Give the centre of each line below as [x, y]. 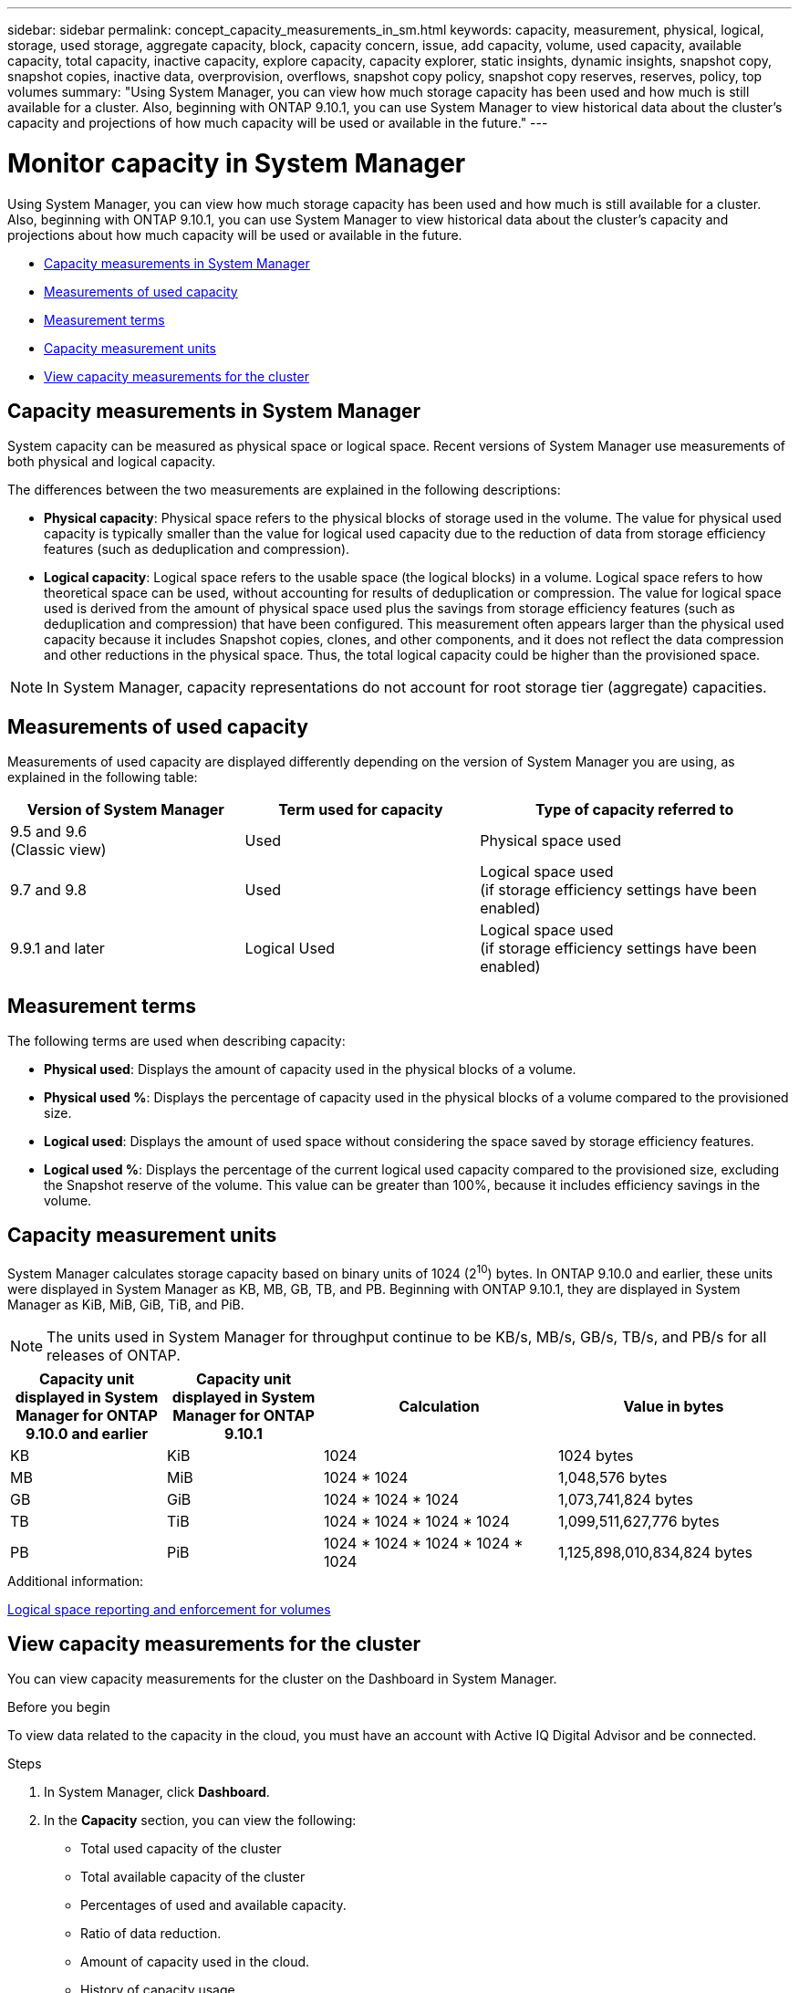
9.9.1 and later [57, 949]
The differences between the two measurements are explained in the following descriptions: [284, 490]
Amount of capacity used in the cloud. [195, 1962]
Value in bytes [674, 1406]
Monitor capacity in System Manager [237, 163]
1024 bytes [596, 1455]
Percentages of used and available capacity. [213, 1905]
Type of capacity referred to [634, 810]
